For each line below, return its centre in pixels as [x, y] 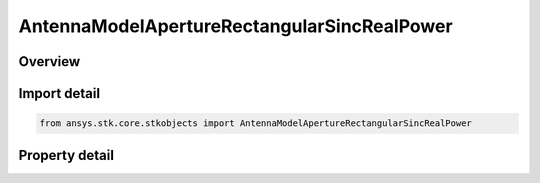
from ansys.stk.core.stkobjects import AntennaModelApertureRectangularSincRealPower [255, 123]
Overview [49, 61]
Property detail [66, 155]
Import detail [59, 93]
